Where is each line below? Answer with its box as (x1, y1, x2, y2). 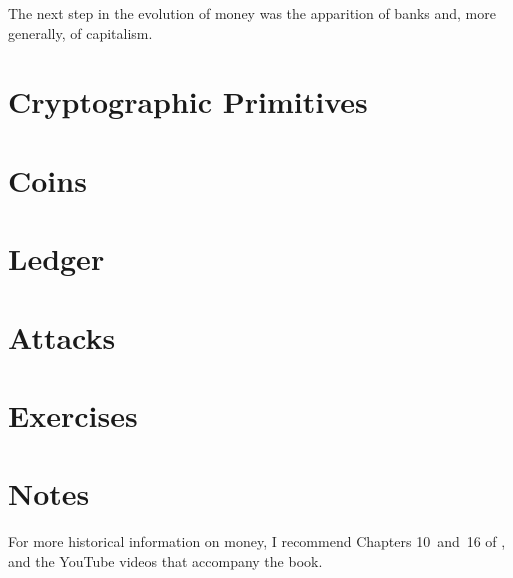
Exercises (8, 394, 138, 435)
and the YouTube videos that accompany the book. (8, 550, 323, 571)
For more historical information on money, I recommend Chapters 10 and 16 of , (8, 531, 506, 552)
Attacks (8, 316, 116, 357)
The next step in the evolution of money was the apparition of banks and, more (8, 3, 496, 23)
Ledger (8, 238, 105, 279)
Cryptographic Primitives (8, 81, 368, 122)
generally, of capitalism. (8, 22, 153, 43)
